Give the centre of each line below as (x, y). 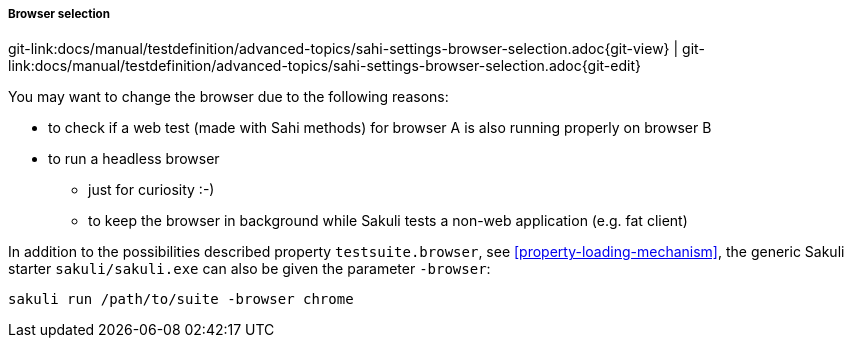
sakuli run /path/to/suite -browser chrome (181, 299)
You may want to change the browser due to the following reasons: (228, 97)
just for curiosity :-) (151, 190)
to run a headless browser (134, 159)
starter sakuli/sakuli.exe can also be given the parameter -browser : (249, 269)
